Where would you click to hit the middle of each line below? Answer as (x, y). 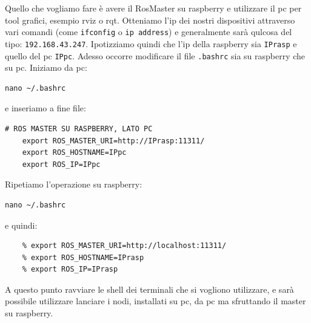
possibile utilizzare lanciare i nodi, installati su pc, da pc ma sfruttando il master (155, 301)
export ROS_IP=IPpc (61, 164)
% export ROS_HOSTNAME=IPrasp (83, 257)
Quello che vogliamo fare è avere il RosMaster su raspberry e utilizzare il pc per (153, 8)
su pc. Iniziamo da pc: (46, 67)
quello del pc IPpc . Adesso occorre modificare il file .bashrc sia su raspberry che (155, 55)
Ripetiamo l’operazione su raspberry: (74, 184)
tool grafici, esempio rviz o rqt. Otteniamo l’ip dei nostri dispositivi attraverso (150, 20)
